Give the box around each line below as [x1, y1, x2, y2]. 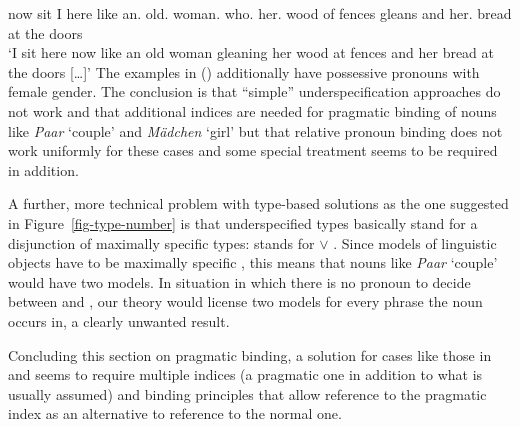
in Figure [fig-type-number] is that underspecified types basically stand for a [8, 212, 478, 233]
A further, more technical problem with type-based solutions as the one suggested [8, 193, 509, 214]
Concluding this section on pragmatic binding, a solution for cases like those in [8, 344, 492, 365]
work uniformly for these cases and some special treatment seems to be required [8, 140, 498, 161]
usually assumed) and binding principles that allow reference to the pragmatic [8, 383, 487, 404]
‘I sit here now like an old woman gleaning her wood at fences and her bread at [8, 42, 495, 63]
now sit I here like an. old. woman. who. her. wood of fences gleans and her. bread [8, 3, 512, 23]
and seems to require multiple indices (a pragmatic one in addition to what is [8, 364, 483, 385]
